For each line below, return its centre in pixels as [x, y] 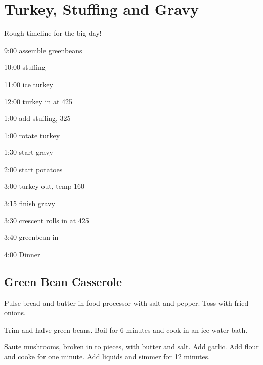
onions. [15, 313]
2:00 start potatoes [33, 169]
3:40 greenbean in [31, 237]
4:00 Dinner [22, 254]
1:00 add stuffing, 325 [37, 118]
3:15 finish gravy [30, 203]
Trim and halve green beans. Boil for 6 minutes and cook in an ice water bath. [126, 329]
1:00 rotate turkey [32, 135]
